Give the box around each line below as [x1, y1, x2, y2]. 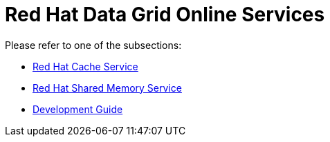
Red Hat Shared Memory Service [33, 81, 182, 94]
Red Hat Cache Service [33, 60, 138, 72]
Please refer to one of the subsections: [5, 39, 182, 51]
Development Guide [33, 103, 123, 115]
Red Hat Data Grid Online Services [5, 3, 325, 26]
